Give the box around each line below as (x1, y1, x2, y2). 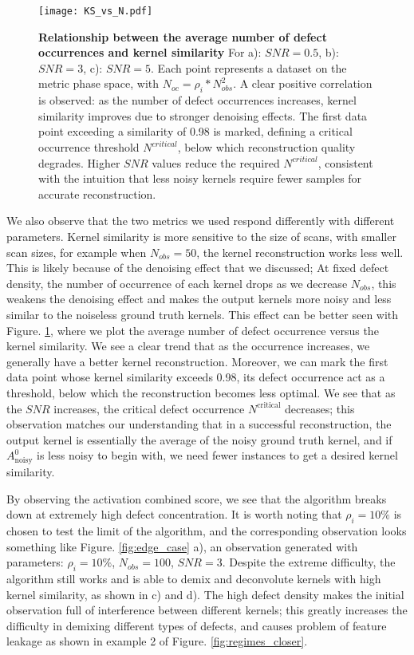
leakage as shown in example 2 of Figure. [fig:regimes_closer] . (6, 633, 308, 649)
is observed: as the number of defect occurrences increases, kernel (38, 92, 357, 109)
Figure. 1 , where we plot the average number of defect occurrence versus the (6, 322, 379, 338)
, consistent (317, 154, 373, 171)
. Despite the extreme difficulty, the (222, 554, 396, 570)
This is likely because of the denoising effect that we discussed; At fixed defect (6, 259, 389, 276)
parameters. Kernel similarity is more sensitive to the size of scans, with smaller (6, 227, 396, 244)
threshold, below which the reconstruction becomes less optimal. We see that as (6, 384, 396, 400)
